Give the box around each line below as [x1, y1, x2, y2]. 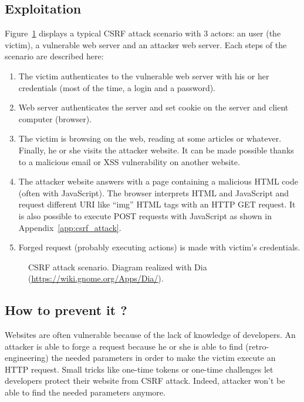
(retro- [245, 340, 269, 352]
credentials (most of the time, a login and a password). [18, 81, 215, 93]
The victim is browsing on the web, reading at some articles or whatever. [18, 132, 282, 145]
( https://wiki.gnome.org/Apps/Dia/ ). [28, 272, 164, 284]
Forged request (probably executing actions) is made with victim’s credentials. [18, 241, 300, 253]
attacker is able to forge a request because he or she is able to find [5, 340, 243, 352]
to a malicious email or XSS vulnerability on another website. [18, 155, 240, 168]
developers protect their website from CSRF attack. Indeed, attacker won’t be [5, 374, 285, 387]
